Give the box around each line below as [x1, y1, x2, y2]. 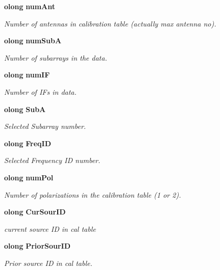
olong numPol [4, 172, 54, 182]
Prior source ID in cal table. [4, 257, 92, 268]
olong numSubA [4, 35, 62, 46]
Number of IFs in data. [4, 86, 77, 97]
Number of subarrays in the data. [4, 52, 107, 63]
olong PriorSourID [4, 240, 71, 251]
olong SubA [4, 103, 46, 114]
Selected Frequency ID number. [4, 155, 101, 166]
